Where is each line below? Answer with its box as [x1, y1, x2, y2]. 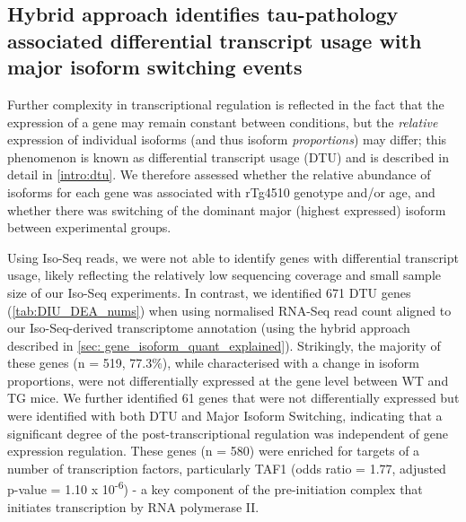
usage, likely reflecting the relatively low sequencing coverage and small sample [7, 265, 441, 284]
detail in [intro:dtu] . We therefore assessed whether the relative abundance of [7, 165, 431, 184]
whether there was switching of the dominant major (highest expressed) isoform [7, 200, 446, 219]
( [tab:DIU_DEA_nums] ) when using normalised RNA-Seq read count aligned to [7, 300, 452, 319]
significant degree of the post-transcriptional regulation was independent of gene [7, 423, 448, 442]
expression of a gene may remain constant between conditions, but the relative [7, 112, 438, 131]
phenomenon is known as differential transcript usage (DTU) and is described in [7, 147, 449, 166]
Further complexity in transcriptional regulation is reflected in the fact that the [7, 94, 444, 113]
